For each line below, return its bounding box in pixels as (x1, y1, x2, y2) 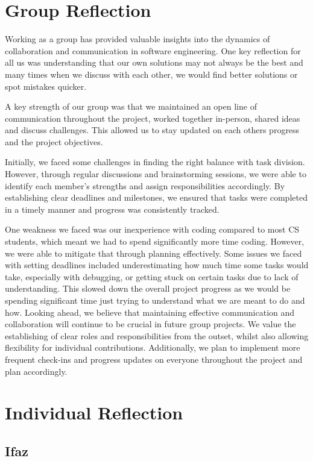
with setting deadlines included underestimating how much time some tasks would (5, 259, 309, 271)
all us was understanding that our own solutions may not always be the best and (5, 56, 303, 69)
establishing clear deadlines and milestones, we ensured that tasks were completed (5, 191, 308, 204)
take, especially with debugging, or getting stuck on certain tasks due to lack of (5, 270, 299, 283)
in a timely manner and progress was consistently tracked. (5, 202, 220, 215)
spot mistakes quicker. (5, 80, 87, 92)
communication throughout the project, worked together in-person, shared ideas (5, 111, 300, 124)
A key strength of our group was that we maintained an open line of (5, 100, 257, 113)
